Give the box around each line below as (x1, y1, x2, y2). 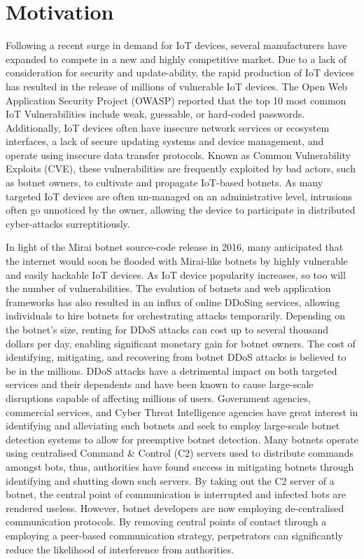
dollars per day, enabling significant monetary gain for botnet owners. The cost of (6, 336, 356, 350)
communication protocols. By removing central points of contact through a (6, 514, 327, 529)
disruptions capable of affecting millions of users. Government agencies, (6, 390, 311, 405)
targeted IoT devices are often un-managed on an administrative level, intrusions (6, 188, 353, 203)
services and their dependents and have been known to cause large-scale (6, 377, 314, 392)
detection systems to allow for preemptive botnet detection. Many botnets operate (6, 432, 359, 446)
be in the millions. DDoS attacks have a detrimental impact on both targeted (6, 363, 337, 378)
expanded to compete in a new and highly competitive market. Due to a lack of (6, 51, 347, 66)
